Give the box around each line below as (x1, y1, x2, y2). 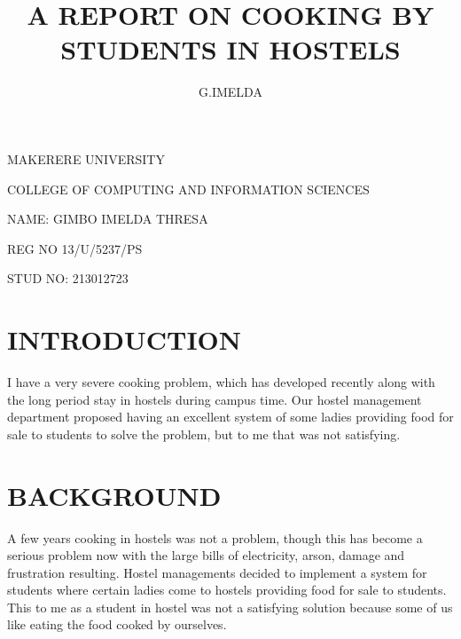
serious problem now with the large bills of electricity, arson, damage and (7, 546, 405, 564)
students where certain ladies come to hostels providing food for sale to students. (7, 580, 447, 599)
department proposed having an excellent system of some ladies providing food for (7, 407, 454, 426)
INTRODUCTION (7, 321, 242, 358)
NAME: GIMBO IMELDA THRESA (7, 209, 208, 228)
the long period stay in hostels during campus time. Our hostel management (7, 390, 422, 408)
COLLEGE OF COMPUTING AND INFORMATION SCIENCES (7, 179, 370, 198)
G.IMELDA (199, 83, 262, 101)
